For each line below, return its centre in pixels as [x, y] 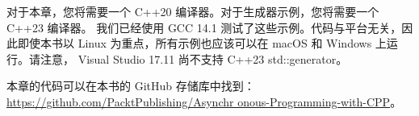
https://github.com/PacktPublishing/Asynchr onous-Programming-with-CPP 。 [204, 101]
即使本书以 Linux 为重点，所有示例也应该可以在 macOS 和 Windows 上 [202, 43]
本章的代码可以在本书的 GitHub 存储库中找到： [131, 86]
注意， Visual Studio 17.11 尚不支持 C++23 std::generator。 [194, 58]
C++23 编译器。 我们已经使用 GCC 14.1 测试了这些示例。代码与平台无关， [204, 27]
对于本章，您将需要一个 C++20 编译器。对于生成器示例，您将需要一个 [193, 11]
